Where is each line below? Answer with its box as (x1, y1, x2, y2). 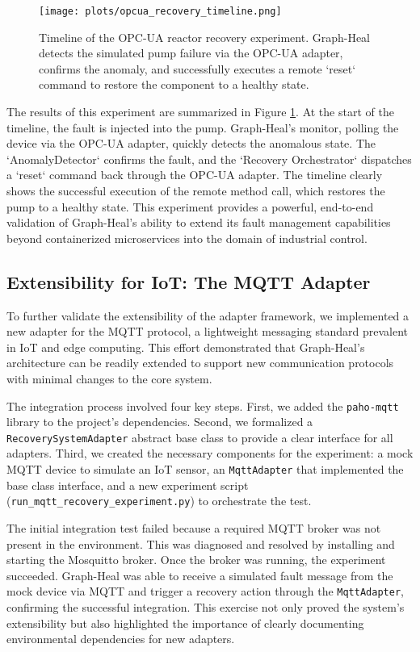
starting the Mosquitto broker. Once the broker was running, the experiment (6, 551, 386, 568)
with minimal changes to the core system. (6, 370, 212, 387)
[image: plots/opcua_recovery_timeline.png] (39, 6, 282, 17)
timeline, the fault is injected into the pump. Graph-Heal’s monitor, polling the (6, 119, 399, 136)
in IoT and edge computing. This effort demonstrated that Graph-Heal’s (6, 338, 365, 355)
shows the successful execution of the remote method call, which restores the (6, 182, 385, 199)
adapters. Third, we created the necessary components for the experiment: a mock (6, 445, 414, 462)
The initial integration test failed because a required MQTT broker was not (6, 519, 381, 536)
